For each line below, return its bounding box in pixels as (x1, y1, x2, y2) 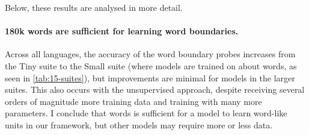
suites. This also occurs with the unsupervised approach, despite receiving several (5, 83, 305, 96)
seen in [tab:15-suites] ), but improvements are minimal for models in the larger (5, 71, 295, 84)
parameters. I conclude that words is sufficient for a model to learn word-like (5, 107, 287, 119)
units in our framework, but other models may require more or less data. (5, 118, 273, 131)
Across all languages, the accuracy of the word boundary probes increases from (5, 48, 296, 60)
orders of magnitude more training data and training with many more (5, 95, 262, 107)
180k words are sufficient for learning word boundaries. (5, 25, 239, 37)
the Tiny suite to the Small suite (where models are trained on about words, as (5, 59, 297, 72)
